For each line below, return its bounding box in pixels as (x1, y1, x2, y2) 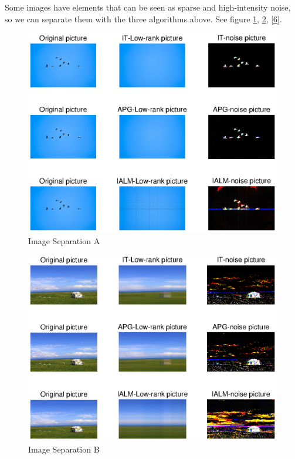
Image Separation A (28, 234, 100, 247)
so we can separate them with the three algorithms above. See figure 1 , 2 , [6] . (5, 12, 282, 25)
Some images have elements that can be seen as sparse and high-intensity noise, (5, 1, 291, 13)
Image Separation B (28, 443, 100, 455)
